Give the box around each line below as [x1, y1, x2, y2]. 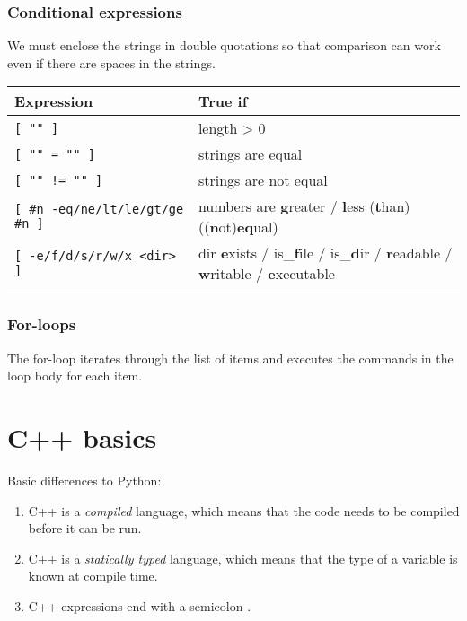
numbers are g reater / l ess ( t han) [198, 196, 410, 217]
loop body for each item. [7, 366, 143, 385]
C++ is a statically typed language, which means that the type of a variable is [28, 548, 458, 567]
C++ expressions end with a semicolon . [28, 596, 251, 615]
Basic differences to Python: [7, 470, 162, 489]
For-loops [7, 313, 76, 336]
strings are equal [198, 144, 303, 165]
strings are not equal [198, 170, 328, 191]
